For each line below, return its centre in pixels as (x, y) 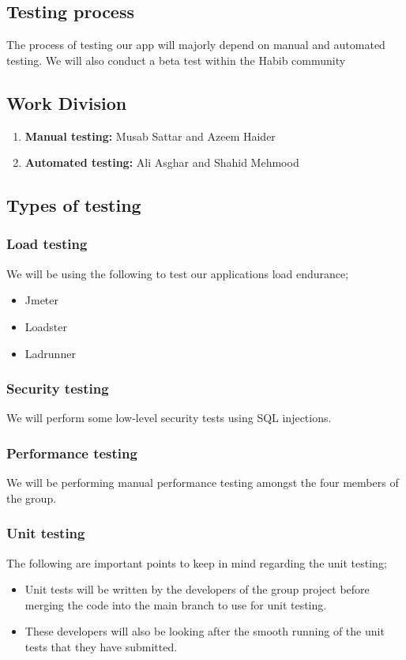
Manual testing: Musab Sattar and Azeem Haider (150, 136)
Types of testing (74, 205)
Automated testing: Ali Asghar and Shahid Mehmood (162, 162)
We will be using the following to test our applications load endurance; (178, 273)
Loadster (46, 326)
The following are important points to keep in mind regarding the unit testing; (197, 562)
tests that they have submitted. (101, 646)
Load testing (47, 244)
